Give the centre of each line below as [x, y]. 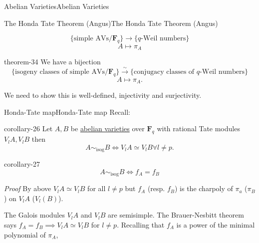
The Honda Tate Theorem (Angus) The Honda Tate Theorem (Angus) [111, 23]
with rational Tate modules [198, 128]
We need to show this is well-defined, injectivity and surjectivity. [103, 95]
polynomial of [25, 234]
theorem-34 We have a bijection [52, 62]
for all [97, 188]
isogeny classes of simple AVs [60, 72]
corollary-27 [22, 164]
